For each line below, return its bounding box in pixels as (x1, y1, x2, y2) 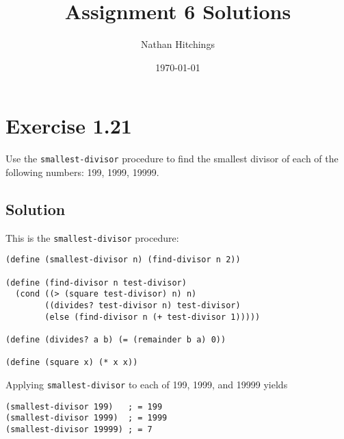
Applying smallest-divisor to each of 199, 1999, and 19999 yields (5, 377, 288, 391)
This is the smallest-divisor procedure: (5, 230, 179, 244)
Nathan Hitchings (141, 37, 215, 51)
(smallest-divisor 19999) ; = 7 (5, 424, 153, 434)
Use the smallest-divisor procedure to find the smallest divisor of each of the (5, 151, 339, 166)
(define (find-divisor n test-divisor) (5, 277, 187, 288)
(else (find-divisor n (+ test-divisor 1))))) (44, 312, 261, 322)
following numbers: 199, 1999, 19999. (5, 164, 159, 179)
